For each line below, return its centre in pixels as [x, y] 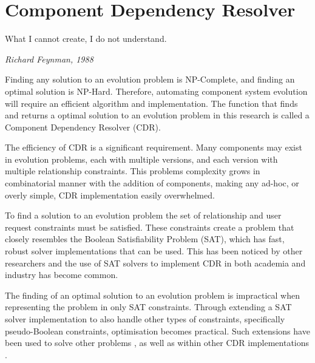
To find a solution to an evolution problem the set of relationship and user [143, 215]
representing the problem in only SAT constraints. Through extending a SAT [148, 307]
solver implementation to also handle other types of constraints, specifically [145, 319]
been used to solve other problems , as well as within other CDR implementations [157, 343]
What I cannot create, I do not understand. [86, 39]
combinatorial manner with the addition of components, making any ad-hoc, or [152, 183]
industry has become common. [62, 275]
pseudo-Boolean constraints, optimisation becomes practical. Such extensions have [157, 331]
